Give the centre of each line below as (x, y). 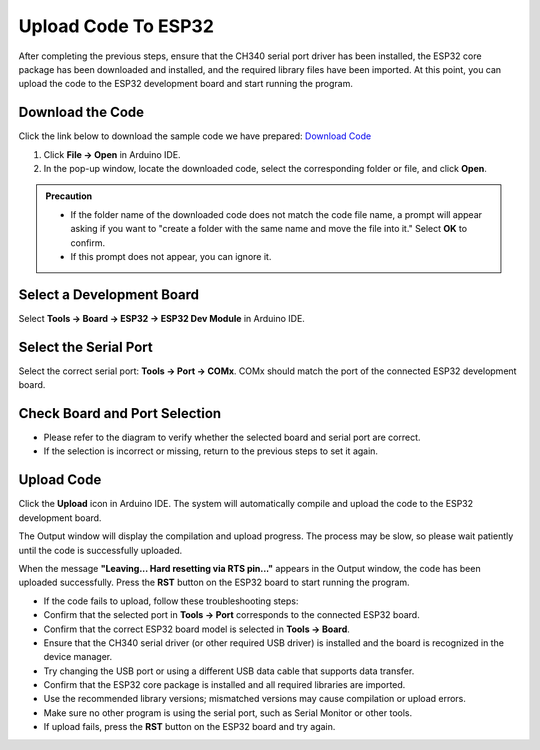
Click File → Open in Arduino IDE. (112, 154)
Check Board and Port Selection (120, 413)
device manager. (78, 657)
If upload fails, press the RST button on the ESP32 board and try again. (189, 727)
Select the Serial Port (86, 346)
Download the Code (81, 112)
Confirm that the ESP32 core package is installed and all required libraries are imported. (224, 685)
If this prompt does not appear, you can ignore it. (171, 256)
